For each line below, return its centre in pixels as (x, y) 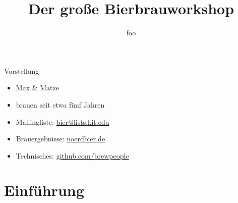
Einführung (44, 190)
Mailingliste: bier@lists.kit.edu (63, 121)
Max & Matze (37, 88)
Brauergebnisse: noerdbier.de (61, 139)
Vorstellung (22, 70)
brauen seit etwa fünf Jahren (60, 104)
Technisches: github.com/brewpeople (72, 155)
